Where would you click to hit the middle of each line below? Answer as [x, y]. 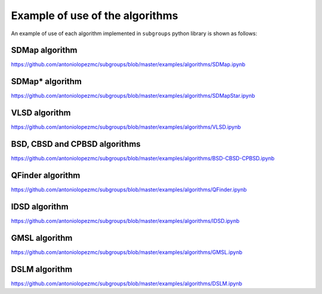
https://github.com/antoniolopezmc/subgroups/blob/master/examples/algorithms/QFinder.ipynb [129, 190]
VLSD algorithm [41, 113]
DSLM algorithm [42, 269]
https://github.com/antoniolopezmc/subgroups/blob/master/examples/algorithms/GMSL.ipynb [127, 252]
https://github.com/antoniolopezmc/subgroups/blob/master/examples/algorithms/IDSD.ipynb [125, 221]
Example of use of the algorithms [95, 16]
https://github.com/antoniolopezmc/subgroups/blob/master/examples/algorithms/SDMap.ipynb [128, 64]
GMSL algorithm [42, 238]
